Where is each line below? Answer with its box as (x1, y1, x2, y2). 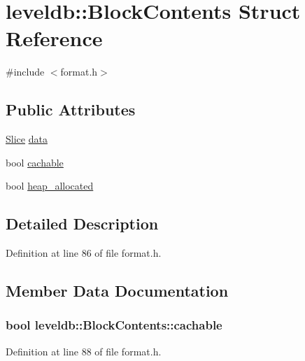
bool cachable (6, 155, 64, 169)
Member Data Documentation (6, 280, 229, 302)
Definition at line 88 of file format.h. (6, 344, 162, 358)
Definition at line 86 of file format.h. (6, 246, 162, 260)
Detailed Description (6, 213, 159, 234)
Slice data (6, 132, 48, 146)
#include (6, 64, 45, 79)
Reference (6, 24, 103, 52)
